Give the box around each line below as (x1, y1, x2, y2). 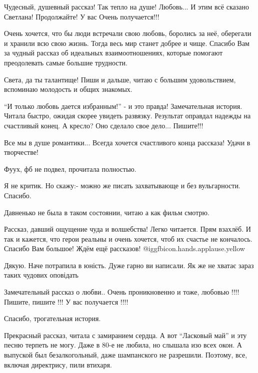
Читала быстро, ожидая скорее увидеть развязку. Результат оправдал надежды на (4, 110, 251, 121)
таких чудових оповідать (4, 270, 78, 280)
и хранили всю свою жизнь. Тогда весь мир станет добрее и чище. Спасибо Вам (4, 37, 249, 48)
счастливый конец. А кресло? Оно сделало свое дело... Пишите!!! (4, 120, 203, 130)
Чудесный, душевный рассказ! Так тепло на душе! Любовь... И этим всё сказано (4, 1, 249, 11)
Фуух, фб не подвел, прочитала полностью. (4, 163, 136, 174)
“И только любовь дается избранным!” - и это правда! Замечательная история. (4, 100, 242, 111)
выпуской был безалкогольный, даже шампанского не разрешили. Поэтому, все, (4, 350, 247, 360)
